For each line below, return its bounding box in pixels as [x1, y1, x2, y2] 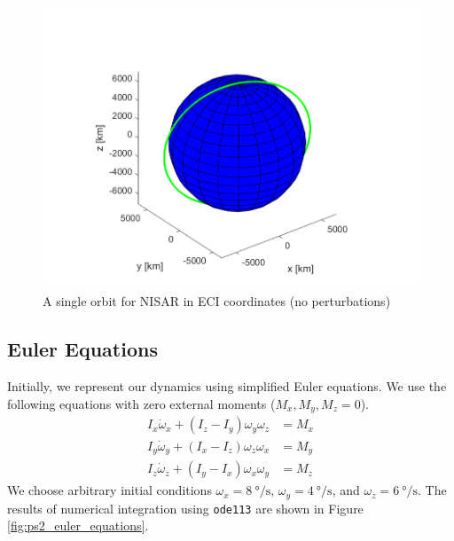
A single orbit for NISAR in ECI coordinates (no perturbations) [43, 292, 391, 310]
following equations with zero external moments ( [7, 394, 276, 412]
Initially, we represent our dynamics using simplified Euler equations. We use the [7, 377, 447, 396]
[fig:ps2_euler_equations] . [7, 516, 149, 535]
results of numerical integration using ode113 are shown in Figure [7, 498, 364, 517]
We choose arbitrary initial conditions [7, 481, 212, 499]
